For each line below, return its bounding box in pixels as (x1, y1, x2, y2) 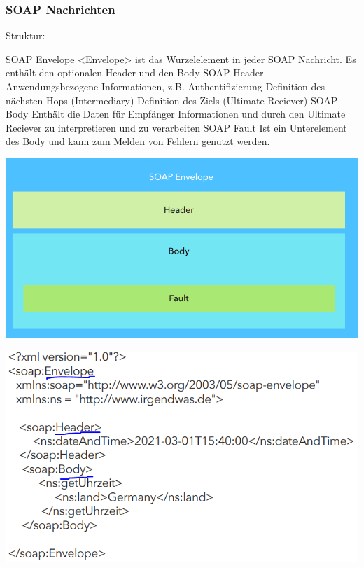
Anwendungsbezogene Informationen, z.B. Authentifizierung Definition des (6, 79, 325, 93)
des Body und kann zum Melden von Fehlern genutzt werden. (6, 134, 270, 148)
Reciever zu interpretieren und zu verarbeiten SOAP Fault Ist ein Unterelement (6, 120, 347, 134)
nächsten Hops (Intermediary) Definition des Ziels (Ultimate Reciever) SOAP (6, 92, 338, 107)
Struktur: (6, 28, 45, 43)
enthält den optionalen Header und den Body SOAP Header (6, 65, 264, 80)
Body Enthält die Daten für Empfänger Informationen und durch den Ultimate (6, 106, 346, 121)
